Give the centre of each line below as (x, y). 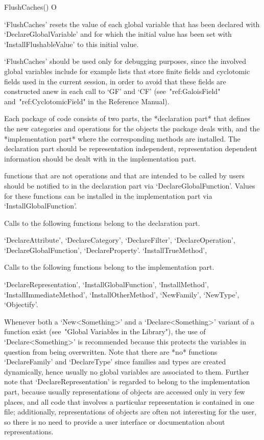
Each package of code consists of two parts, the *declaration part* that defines (127, 118)
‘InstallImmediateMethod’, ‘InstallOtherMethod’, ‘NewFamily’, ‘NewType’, (122, 294)
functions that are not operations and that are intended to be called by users (125, 176)
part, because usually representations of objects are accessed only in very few (125, 391)
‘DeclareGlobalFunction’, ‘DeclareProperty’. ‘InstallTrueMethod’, (106, 250)
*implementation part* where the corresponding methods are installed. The (122, 138)
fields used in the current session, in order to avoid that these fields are (115, 81)
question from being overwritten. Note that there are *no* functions (111, 351)
